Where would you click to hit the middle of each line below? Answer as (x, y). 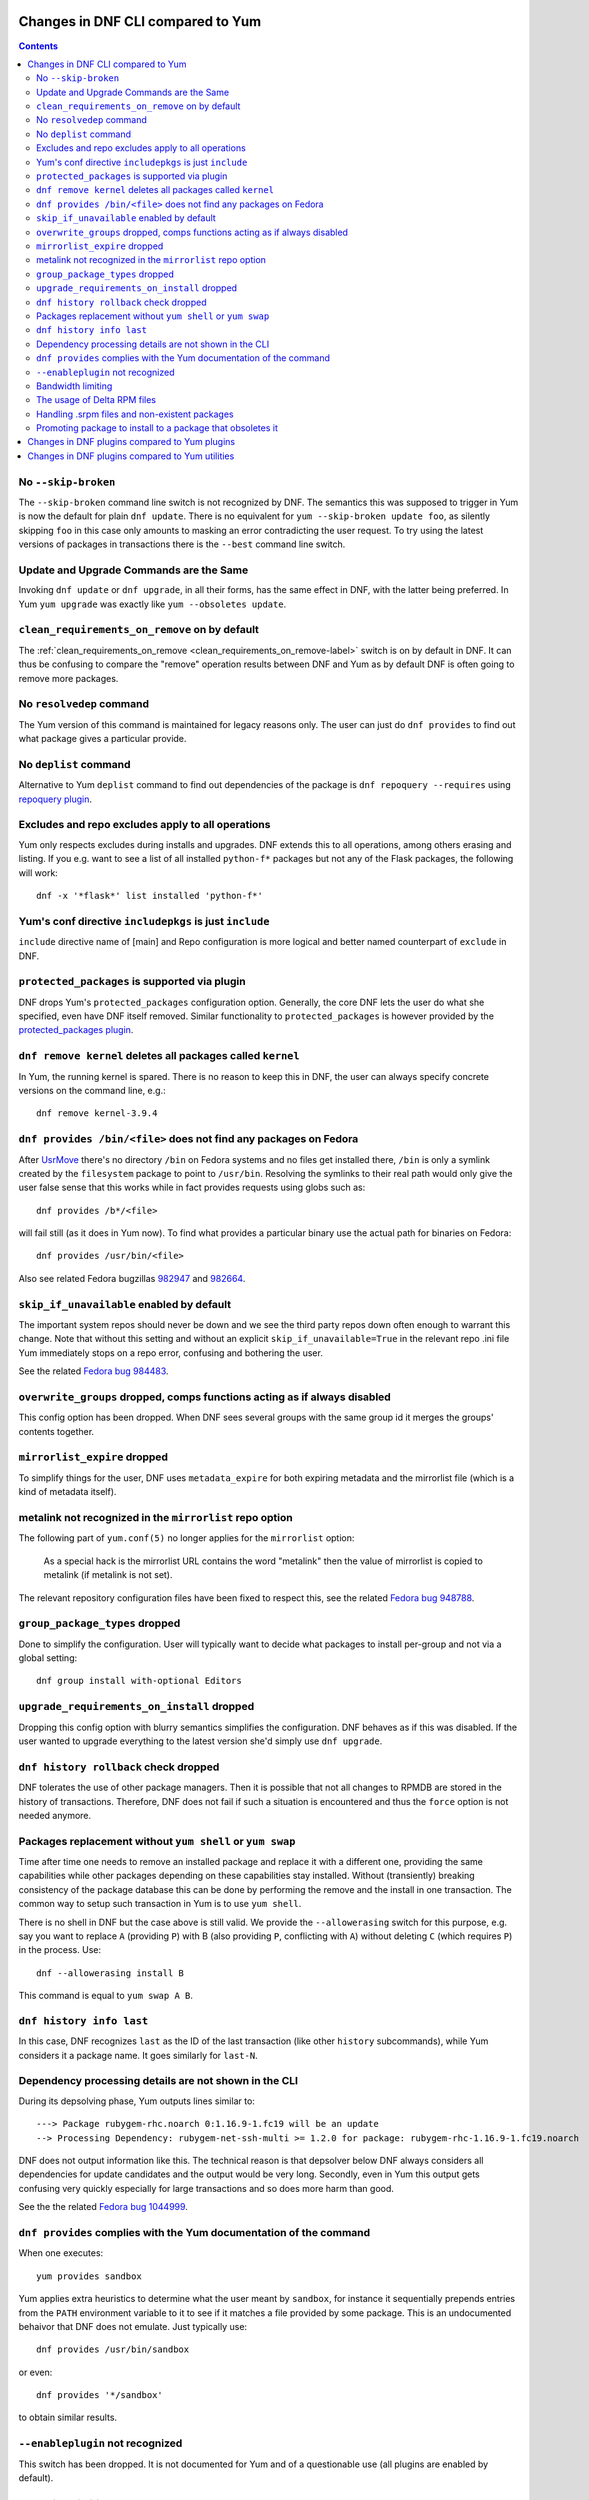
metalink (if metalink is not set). (108, 1575)
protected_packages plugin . (76, 1030)
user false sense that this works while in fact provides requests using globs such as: (192, 1187)
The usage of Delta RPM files (96, 400)
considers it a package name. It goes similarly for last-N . (138, 2055)
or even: (35, 2372)
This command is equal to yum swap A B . (106, 1996)
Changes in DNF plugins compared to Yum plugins (131, 442)
